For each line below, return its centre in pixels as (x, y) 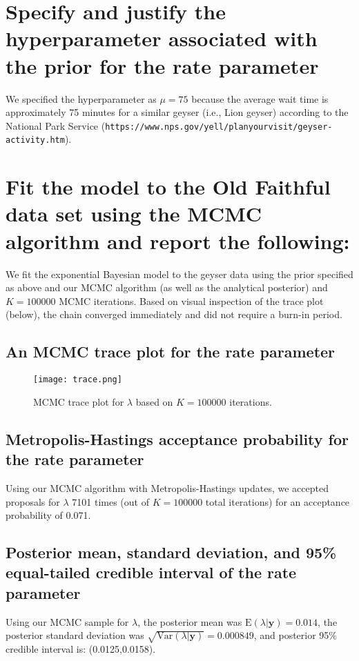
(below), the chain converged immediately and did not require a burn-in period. (174, 314)
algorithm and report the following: (178, 240)
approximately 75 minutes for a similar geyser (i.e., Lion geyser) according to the (177, 112)
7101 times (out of (110, 501)
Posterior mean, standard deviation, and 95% (171, 552)
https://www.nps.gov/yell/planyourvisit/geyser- (219, 127)
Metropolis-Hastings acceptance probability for (177, 438)
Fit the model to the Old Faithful (168, 187)
